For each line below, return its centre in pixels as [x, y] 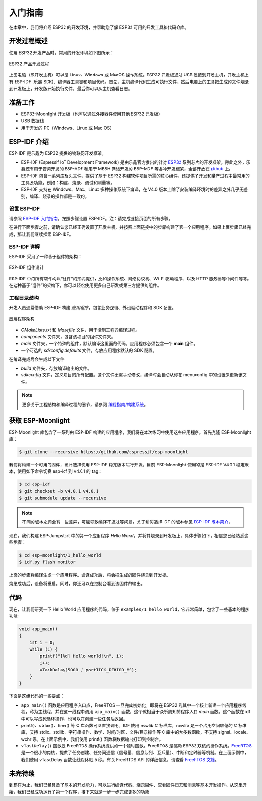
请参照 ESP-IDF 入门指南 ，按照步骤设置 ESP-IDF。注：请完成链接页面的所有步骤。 [91, 219]
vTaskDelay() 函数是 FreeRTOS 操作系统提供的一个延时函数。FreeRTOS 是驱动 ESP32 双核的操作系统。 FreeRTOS [136, 746]
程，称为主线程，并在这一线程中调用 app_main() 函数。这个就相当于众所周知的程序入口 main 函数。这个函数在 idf [136, 712]
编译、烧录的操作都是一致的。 [59, 196]
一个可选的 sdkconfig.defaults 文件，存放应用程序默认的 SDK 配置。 [89, 350]
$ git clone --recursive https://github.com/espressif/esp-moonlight [104, 452]
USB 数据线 [33, 121]
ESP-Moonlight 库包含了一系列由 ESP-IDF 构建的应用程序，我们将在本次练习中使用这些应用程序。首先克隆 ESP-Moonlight [130, 432]
